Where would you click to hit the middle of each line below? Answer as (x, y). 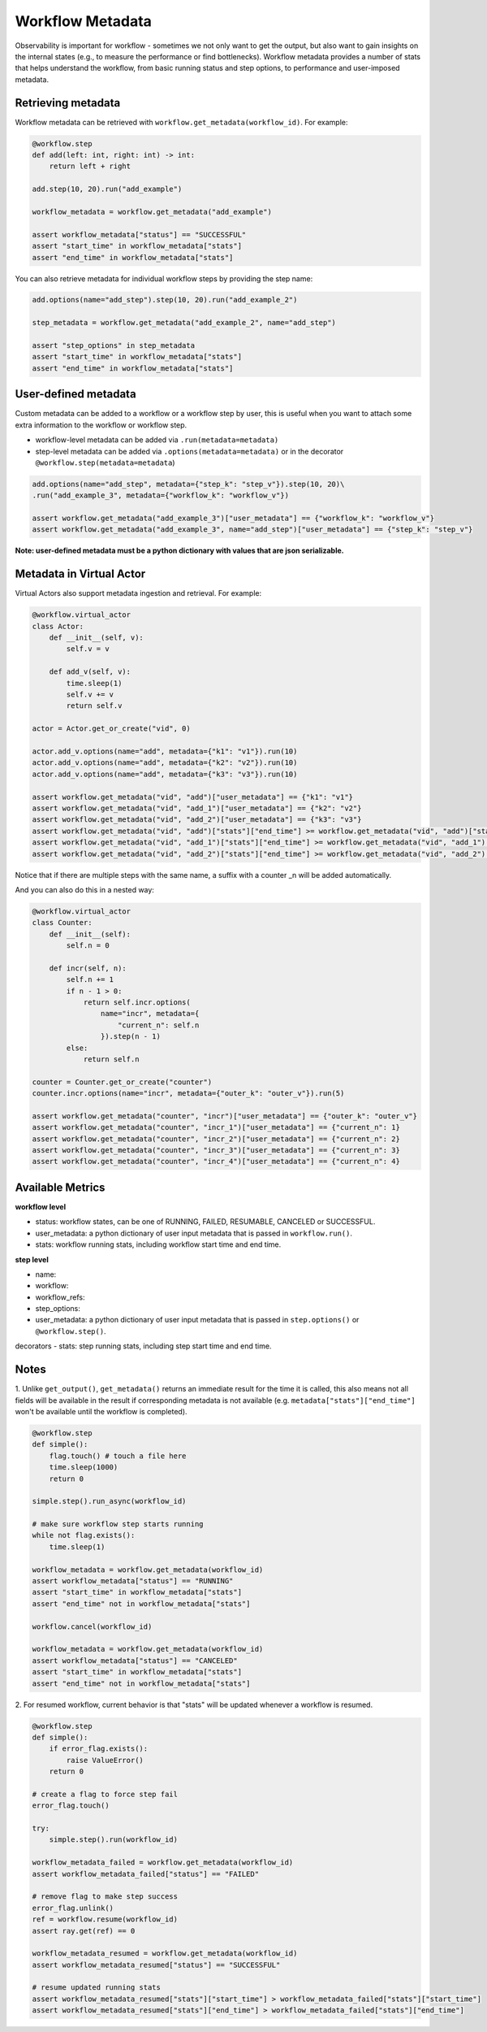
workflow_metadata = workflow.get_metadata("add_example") (152, 212)
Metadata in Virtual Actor (80, 574)
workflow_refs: (60, 1297)
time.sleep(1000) (84, 1468)
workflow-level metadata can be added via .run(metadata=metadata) (157, 440)
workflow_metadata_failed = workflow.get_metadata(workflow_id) (163, 1863)
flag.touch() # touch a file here (118, 1456)
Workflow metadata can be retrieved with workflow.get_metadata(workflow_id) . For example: (181, 122)
